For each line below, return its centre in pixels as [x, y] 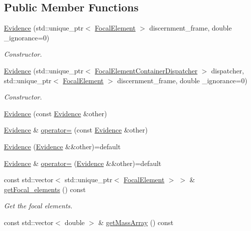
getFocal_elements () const [45, 189]
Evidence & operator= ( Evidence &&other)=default [83, 163]
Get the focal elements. [38, 206]
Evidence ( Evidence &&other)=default [62, 146]
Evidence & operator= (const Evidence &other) [76, 130]
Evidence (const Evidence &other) [56, 113]
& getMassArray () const [136, 222]
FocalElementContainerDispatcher [146, 70]
